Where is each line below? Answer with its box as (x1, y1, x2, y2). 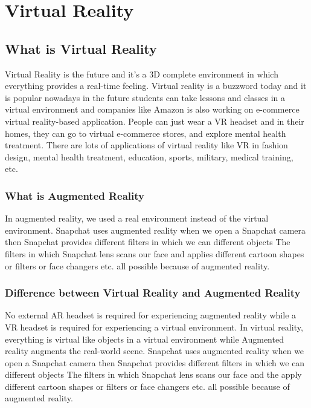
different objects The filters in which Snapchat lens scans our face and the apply (5, 368, 302, 381)
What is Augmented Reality (5, 188, 145, 203)
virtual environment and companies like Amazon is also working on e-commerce (5, 103, 300, 116)
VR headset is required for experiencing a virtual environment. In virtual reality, (5, 320, 303, 333)
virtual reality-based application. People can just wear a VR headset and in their (5, 114, 304, 127)
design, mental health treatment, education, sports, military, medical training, (5, 150, 293, 163)
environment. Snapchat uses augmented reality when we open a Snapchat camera (5, 223, 306, 236)
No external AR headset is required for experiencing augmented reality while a (5, 309, 297, 321)
